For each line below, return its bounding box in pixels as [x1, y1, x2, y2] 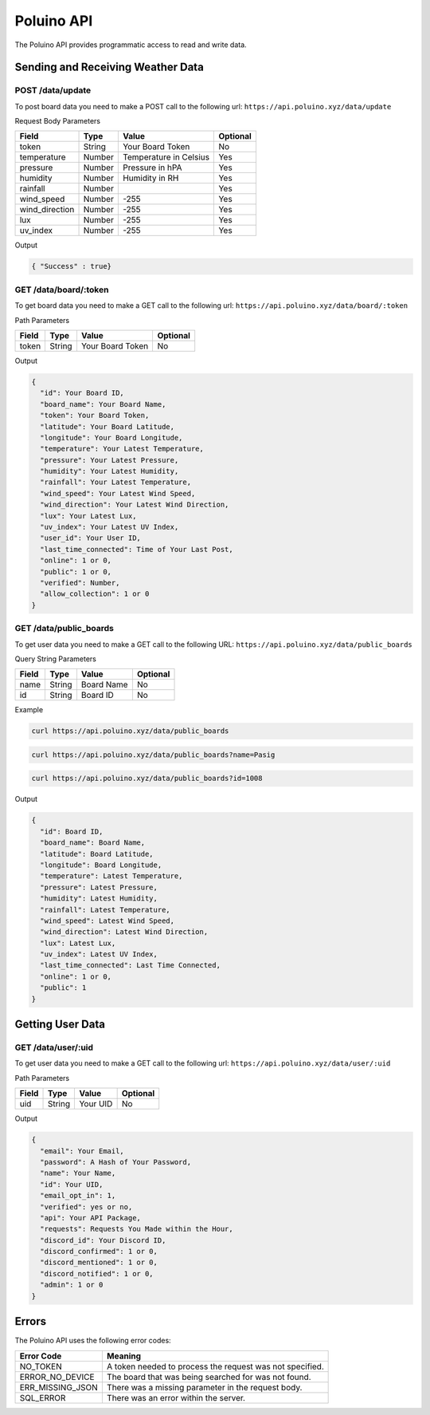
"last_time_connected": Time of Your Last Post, [40, 545, 234, 554]
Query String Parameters [14, 654, 97, 664]
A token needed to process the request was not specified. [106, 1361, 324, 1372]
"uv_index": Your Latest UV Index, [40, 522, 179, 532]
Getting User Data [14, 1018, 105, 1031]
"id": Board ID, [40, 826, 104, 836]
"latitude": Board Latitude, [40, 849, 154, 858]
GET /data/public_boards [14, 623, 115, 634]
